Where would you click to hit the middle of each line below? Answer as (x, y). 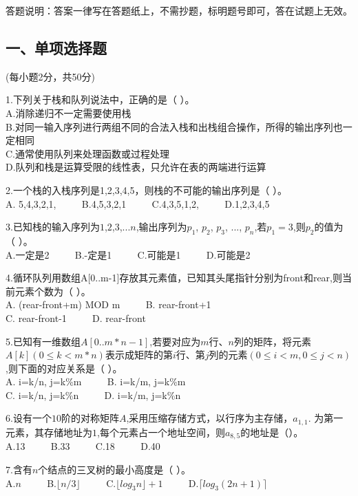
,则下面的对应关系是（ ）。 (64, 368)
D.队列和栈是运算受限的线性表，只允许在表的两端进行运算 (136, 167)
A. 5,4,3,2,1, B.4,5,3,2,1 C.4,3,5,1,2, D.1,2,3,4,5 (138, 203)
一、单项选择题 (56, 47)
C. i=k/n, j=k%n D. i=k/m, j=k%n (93, 395)
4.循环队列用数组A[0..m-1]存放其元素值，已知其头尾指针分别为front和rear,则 (174, 278)
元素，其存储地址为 (49, 432)
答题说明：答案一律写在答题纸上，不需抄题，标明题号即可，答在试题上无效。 (179, 10)
